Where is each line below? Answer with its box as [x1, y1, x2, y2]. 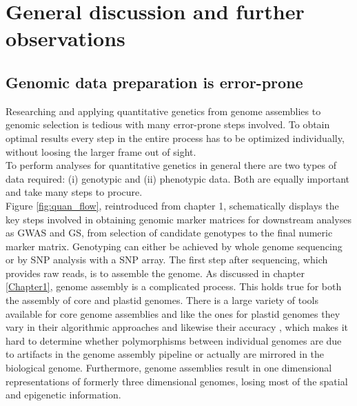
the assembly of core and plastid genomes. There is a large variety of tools [6, 293, 319, 307]
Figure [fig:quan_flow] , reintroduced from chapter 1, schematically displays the [6, 198, 339, 212]
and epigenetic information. [6, 387, 121, 402]
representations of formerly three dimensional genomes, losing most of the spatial [6, 374, 348, 388]
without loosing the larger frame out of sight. [6, 144, 196, 159]
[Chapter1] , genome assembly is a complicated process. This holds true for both [6, 279, 342, 294]
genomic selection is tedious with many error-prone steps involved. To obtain [6, 117, 330, 132]
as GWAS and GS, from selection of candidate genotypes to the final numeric [6, 225, 333, 240]
